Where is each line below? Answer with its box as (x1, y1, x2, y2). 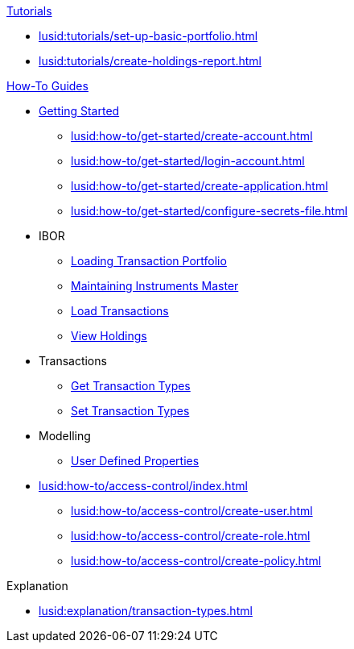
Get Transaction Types (71, 379, 191, 393)
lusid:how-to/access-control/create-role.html (71, 529, 311, 543)
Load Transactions (71, 304, 169, 318)
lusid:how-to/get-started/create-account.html (71, 129, 313, 143)
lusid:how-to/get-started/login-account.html (71, 154, 305, 168)
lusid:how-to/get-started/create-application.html (71, 179, 328, 193)
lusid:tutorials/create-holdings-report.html (39, 54, 261, 68)
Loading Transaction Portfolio (71, 254, 227, 268)
